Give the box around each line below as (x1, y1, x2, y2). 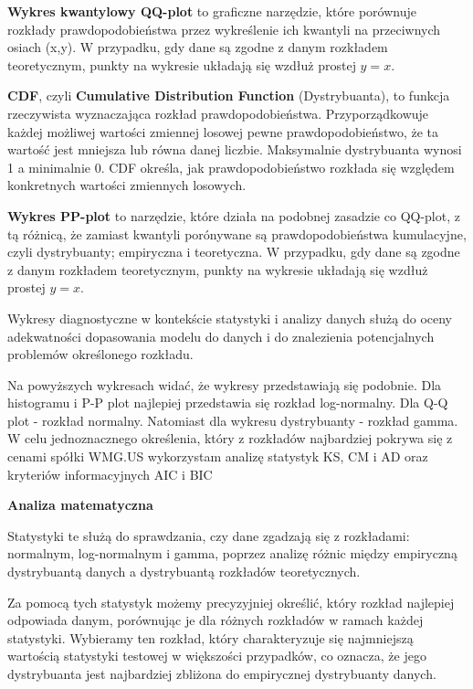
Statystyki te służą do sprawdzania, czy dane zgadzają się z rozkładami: (7, 525, 410, 545)
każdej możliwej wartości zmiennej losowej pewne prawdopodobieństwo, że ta (7, 122, 438, 141)
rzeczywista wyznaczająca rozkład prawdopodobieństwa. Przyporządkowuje (7, 103, 429, 122)
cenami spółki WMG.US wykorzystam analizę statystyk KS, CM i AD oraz (7, 447, 428, 466)
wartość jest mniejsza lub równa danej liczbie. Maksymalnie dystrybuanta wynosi (7, 140, 462, 159)
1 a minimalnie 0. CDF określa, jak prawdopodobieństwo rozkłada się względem (7, 157, 455, 176)
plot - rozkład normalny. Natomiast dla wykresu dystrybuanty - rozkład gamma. (7, 410, 458, 429)
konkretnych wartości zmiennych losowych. (7, 175, 247, 195)
